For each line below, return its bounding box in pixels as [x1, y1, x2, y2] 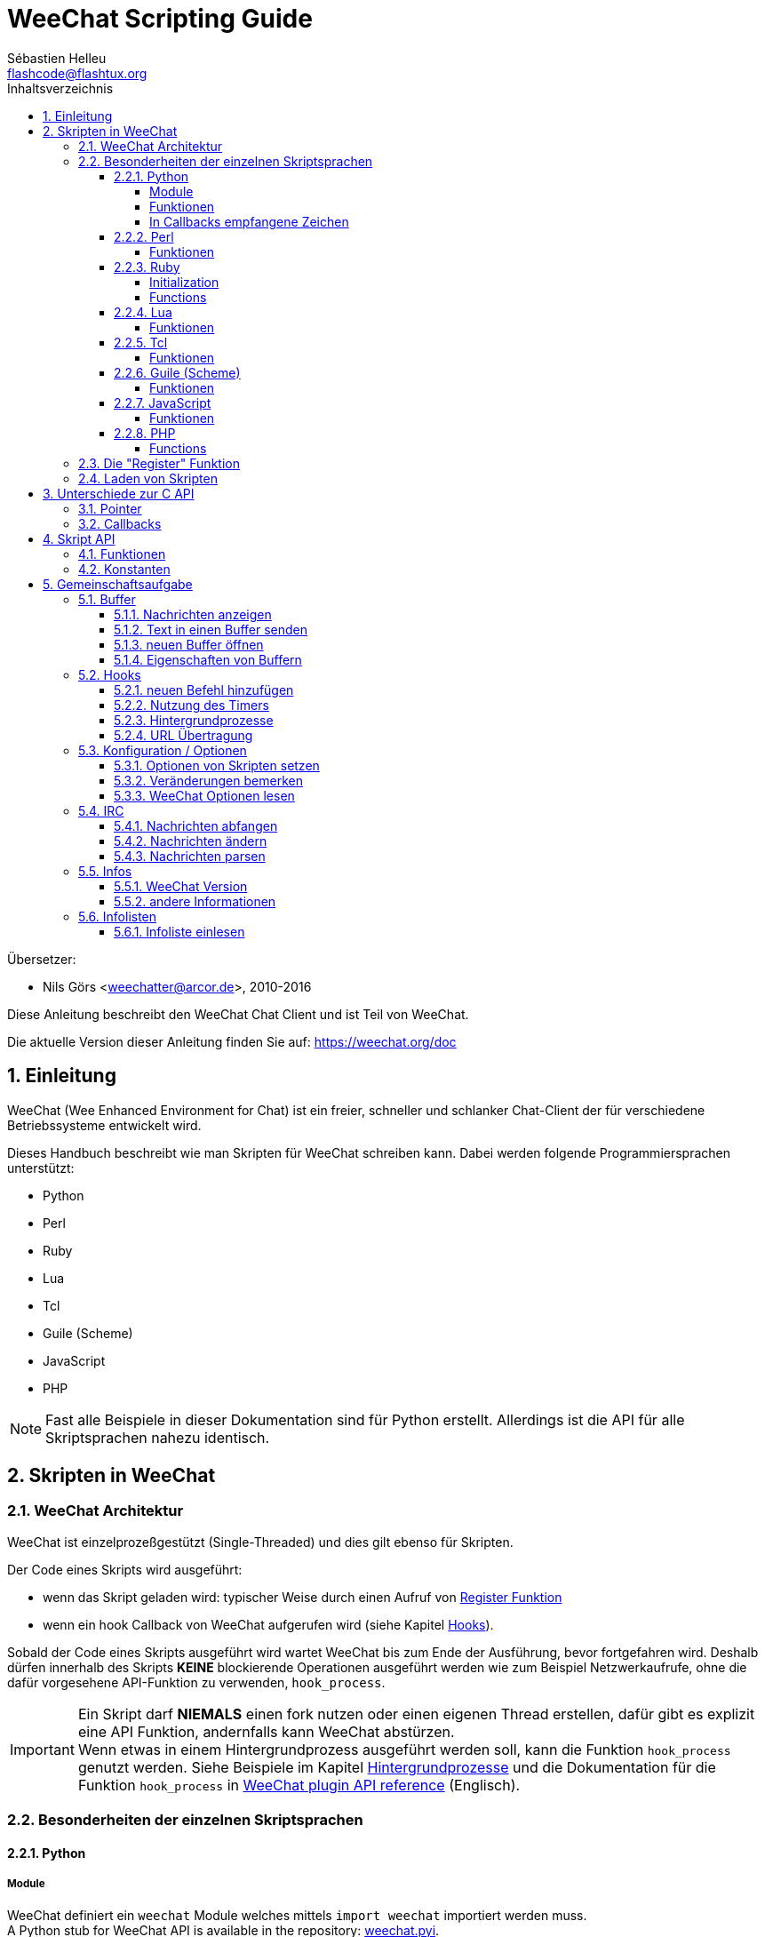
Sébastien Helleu [7, 50, 107, 66]
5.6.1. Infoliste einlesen [114, 923, 245, 939]
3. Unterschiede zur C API [43, 485, 195, 501]
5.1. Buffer [78, 591, 136, 607]
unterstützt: [7, 1160, 75, 1176]
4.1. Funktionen [78, 546, 166, 562]
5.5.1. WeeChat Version [114, 878, 248, 894]
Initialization [149, 274, 219, 290]
